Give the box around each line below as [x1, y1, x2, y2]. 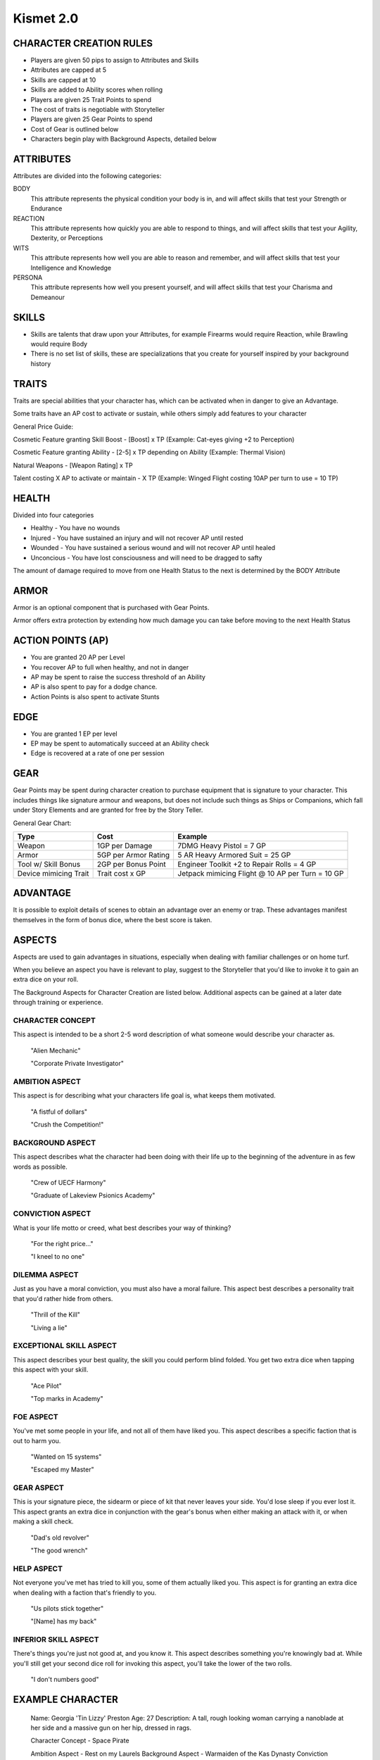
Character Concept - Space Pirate [30, 1736, 129, 1745]
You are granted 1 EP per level [30, 729, 118, 738]
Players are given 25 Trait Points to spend [30, 95, 151, 103]
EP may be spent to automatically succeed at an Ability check [30, 739, 210, 748]
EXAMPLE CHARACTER [13, 1694, 119, 1706]
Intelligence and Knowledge [30, 263, 112, 272]
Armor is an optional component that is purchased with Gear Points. [13, 603, 210, 612]
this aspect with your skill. [13, 1366, 89, 1374]
